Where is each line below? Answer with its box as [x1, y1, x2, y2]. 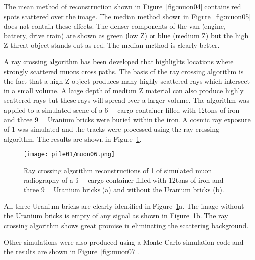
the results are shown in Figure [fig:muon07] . [4, 246, 139, 257]
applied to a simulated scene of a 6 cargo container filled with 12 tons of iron [4, 104, 240, 115]
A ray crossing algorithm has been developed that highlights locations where [4, 56, 234, 66]
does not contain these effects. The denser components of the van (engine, [4, 21, 226, 31]
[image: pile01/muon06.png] [24, 151, 115, 158]
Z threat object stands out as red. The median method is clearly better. [4, 40, 220, 50]
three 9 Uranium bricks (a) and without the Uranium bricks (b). [24, 184, 224, 195]
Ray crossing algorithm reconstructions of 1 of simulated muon [24, 165, 212, 175]
